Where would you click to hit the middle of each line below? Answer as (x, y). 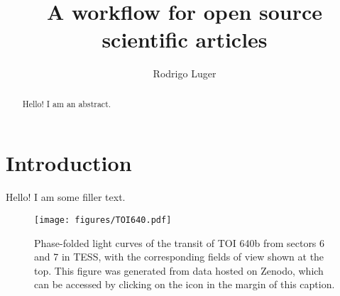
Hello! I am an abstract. (67, 103)
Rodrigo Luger (185, 73)
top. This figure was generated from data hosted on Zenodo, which (179, 270)
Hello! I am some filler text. (66, 197)
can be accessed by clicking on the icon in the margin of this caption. (185, 284)
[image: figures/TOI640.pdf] (103, 220)
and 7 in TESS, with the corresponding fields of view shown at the (179, 257)
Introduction (69, 163)
